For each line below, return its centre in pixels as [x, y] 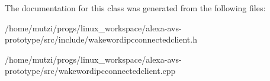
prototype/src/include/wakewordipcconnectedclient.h [101, 39]
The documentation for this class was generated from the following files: [135, 8]
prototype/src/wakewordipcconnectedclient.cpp [90, 71]
